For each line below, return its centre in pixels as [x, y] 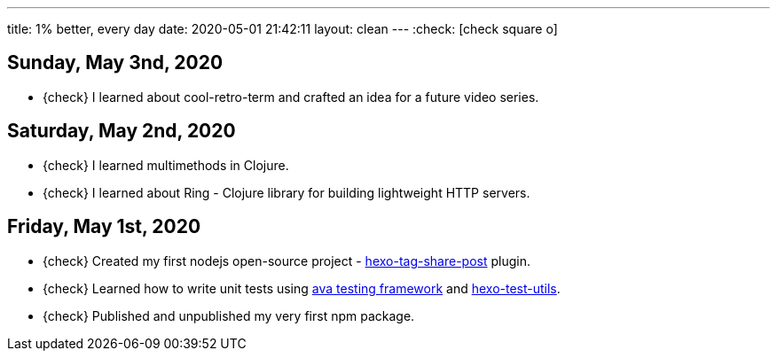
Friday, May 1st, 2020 [104, 227]
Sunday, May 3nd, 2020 [115, 63]
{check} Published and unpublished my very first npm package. [229, 315]
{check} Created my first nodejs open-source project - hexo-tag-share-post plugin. [287, 261]
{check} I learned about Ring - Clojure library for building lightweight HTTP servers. [286, 192]
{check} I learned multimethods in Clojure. [166, 165]
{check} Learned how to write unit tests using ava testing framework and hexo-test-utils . [302, 288]
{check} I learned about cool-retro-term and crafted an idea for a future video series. [291, 97]
